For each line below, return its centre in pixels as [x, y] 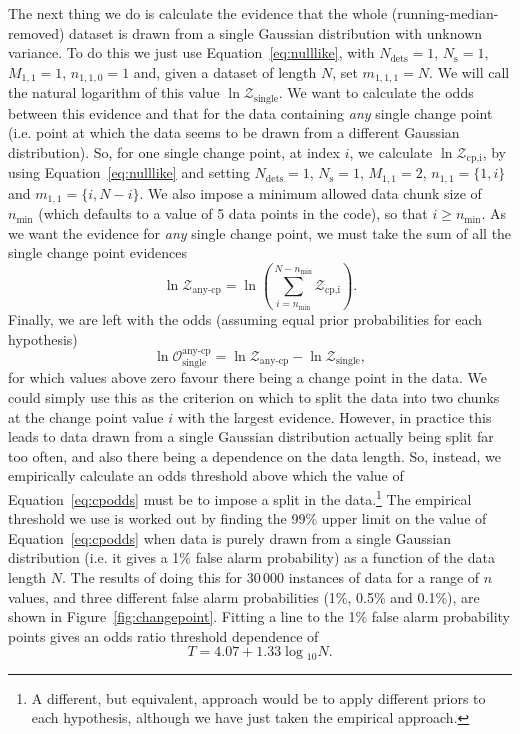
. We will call [469, 71]
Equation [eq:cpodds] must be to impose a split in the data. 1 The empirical [240, 497]
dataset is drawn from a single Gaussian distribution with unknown [276, 32]
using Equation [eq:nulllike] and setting [129, 172]
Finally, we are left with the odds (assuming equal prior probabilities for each [245, 319]
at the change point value [86, 416]
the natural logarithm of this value [114, 92]
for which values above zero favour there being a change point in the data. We [247, 377]
